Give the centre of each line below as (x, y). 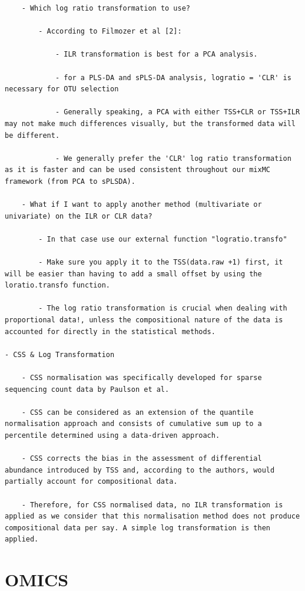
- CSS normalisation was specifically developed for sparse (142, 378)
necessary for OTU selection (62, 89)
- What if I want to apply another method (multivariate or (142, 205)
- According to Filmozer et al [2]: (110, 32)
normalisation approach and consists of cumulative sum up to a (133, 424)
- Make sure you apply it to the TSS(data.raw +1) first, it (161, 263)
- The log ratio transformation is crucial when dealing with (163, 308)
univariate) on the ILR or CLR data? (79, 216)
